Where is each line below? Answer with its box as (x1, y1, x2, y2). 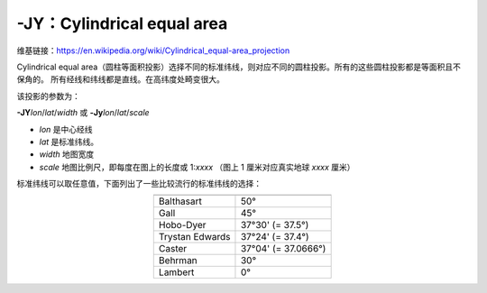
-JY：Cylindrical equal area (16, 14, 228, 33)
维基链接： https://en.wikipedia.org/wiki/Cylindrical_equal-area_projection (16, 45, 290, 56)
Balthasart (158, 195, 203, 207)
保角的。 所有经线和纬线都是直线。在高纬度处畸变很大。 (16, 74, 225, 85)
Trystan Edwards (158, 231, 231, 243)
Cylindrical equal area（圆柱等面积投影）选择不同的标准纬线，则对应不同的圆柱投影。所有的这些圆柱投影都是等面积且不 (16, 61, 462, 72)
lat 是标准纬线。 (39, 136, 99, 147)
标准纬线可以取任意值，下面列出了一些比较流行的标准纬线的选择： (16, 179, 262, 189)
